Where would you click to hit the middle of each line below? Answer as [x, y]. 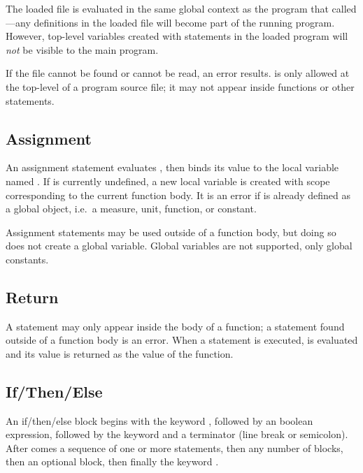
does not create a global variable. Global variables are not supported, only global [179, 246]
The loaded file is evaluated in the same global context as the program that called [181, 8]
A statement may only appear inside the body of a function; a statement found [175, 326]
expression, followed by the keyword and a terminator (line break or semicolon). [177, 434]
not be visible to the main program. [82, 49]
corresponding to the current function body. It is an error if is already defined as [178, 195]
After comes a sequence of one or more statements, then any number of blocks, [175, 447]
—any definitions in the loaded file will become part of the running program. [170, 22]
